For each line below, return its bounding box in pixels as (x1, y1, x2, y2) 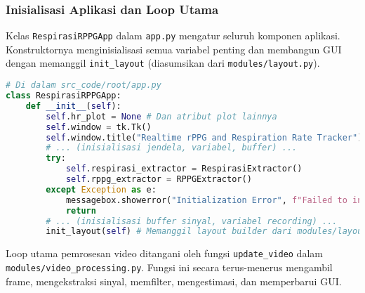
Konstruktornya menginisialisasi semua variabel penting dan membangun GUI (6, 41, 342, 56)
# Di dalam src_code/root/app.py (6, 80, 161, 91)
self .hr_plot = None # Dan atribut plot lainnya (46, 111, 277, 122)
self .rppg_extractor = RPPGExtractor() (65, 174, 252, 184)
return (65, 205, 96, 216)
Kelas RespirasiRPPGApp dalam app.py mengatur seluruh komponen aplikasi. (6, 28, 340, 43)
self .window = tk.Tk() (46, 122, 152, 132)
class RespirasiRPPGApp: (6, 91, 121, 100)
